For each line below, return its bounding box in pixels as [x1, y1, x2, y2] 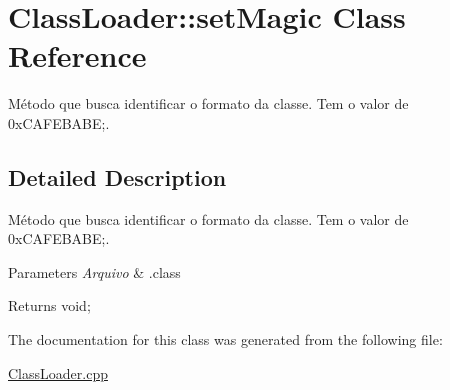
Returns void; [8, 295, 91, 316]
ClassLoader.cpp [8, 362, 108, 383]
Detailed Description [8, 161, 227, 192]
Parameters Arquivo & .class [8, 261, 181, 282]
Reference [8, 35, 147, 76]
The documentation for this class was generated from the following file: [8, 329, 443, 350]
